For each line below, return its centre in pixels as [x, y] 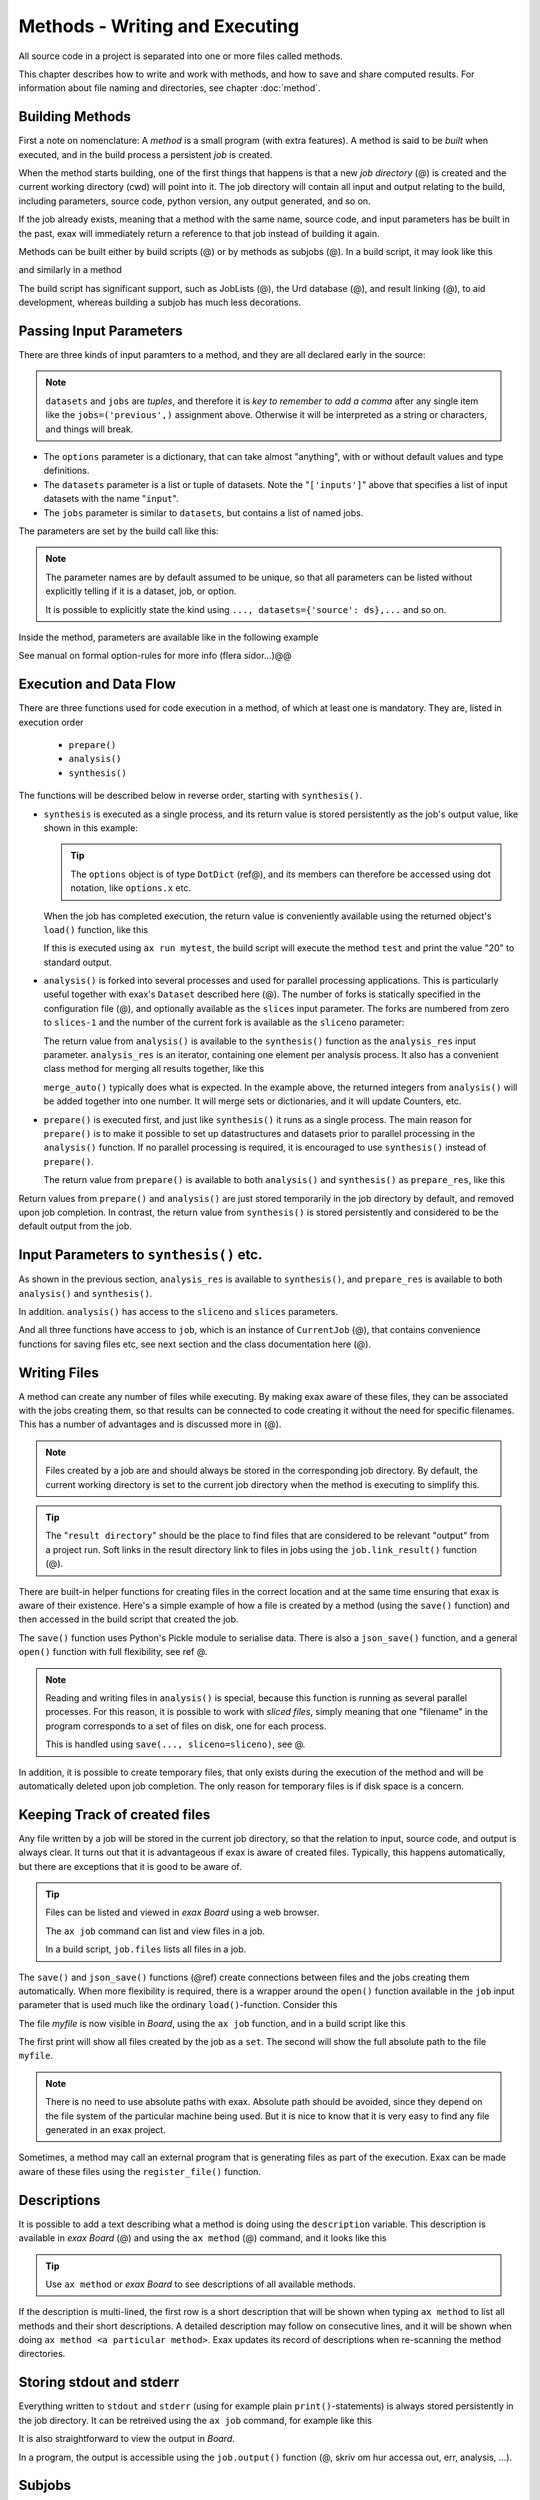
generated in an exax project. [106, 2130]
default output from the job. [75, 1226]
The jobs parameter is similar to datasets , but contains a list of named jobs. [203, 512]
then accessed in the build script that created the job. [128, 1619]
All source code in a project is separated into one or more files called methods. [181, 56]
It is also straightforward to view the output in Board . [126, 2439]
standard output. [77, 962]
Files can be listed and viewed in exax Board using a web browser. [182, 1912]
